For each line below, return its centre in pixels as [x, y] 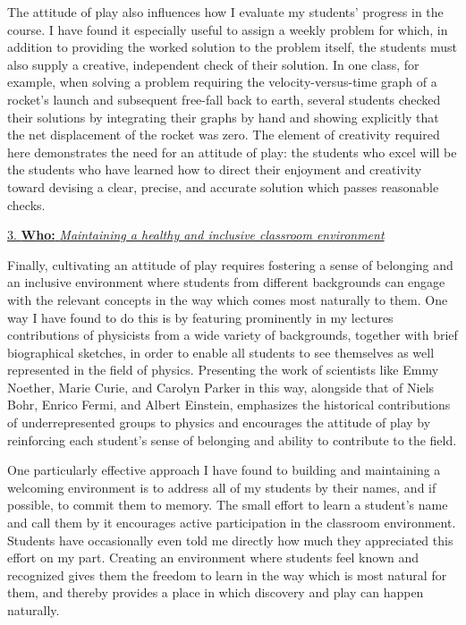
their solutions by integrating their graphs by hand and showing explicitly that [223, 117]
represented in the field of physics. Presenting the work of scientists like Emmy [223, 370]
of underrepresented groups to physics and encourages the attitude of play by [219, 422]
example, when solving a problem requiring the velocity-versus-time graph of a [222, 82]
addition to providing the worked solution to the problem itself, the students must [232, 47]
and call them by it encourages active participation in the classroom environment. [232, 523]
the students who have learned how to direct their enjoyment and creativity [215, 169]
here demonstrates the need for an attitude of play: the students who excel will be [232, 152]
